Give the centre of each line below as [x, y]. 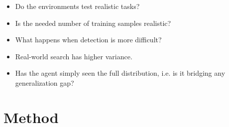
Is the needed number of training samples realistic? [93, 23]
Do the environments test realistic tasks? [77, 6]
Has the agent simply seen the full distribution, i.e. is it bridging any [120, 73]
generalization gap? [45, 82]
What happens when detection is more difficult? [88, 40]
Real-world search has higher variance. [74, 56]
